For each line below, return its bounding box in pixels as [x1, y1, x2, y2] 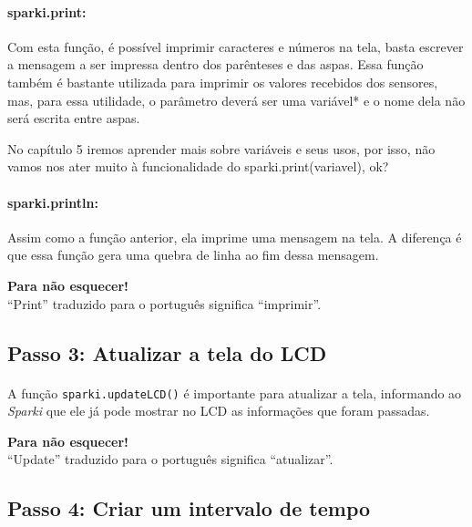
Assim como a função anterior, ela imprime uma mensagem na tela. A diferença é [7, 227, 462, 246]
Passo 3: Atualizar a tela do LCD [7, 338, 327, 367]
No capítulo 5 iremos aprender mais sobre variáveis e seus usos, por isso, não [7, 139, 436, 158]
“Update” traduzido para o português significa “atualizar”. [7, 449, 333, 469]
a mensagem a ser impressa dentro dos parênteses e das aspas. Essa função [7, 55, 424, 74]
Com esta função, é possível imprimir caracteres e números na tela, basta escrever [7, 36, 464, 56]
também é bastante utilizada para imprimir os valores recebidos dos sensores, [7, 72, 438, 91]
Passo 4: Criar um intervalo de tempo [7, 494, 371, 522]
